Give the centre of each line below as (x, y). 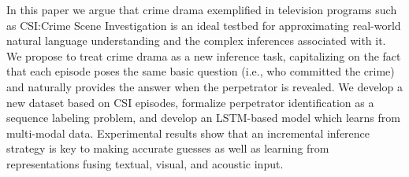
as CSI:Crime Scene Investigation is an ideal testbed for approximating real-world (204, 25)
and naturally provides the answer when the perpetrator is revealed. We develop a (204, 86)
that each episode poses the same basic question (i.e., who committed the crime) (201, 71)
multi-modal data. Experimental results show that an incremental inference (188, 133)
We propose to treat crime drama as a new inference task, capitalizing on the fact (204, 55)
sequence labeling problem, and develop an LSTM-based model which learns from (203, 118)
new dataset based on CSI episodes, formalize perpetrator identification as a (190, 102)
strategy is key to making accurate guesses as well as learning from (168, 148)
